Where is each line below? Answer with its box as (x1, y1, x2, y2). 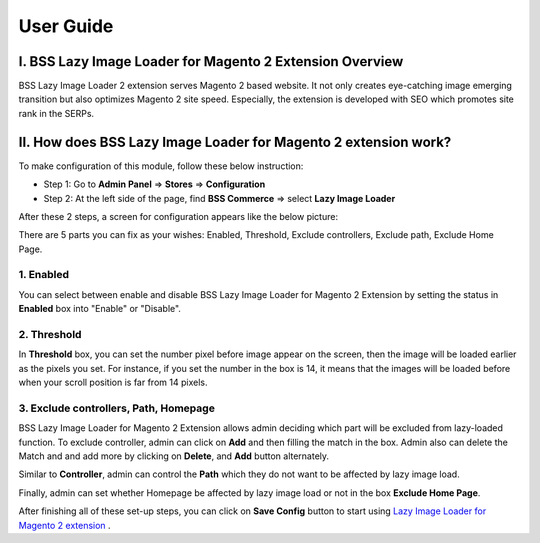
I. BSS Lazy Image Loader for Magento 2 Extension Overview (18, 53, 404, 70)
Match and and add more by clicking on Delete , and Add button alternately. (18, 450, 330, 462)
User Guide (18, 15, 114, 37)
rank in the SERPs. (18, 107, 95, 119)
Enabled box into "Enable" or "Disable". (18, 303, 182, 315)
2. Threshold (18, 328, 82, 341)
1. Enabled (18, 268, 70, 282)
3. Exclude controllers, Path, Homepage (18, 401, 215, 415)
